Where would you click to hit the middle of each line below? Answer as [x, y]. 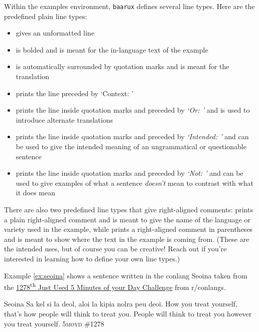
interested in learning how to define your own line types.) [92, 258]
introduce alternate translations [64, 119]
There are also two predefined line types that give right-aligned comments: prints [128, 209]
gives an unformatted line [55, 33]
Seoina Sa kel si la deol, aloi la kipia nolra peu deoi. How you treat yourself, [121, 304]
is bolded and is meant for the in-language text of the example [112, 49]
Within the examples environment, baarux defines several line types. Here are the [129, 6]
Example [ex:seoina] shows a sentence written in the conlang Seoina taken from [126, 275]
